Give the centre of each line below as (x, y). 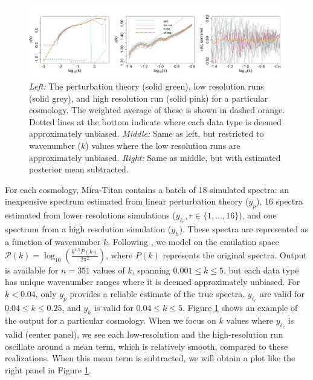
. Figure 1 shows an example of (240, 308)
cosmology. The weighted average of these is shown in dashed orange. (157, 110)
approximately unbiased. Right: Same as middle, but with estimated (155, 157)
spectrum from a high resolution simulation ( (88, 229)
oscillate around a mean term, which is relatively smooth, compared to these (147, 346)
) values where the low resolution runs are (163, 146)
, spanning (151, 270)
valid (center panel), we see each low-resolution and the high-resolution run (144, 334)
